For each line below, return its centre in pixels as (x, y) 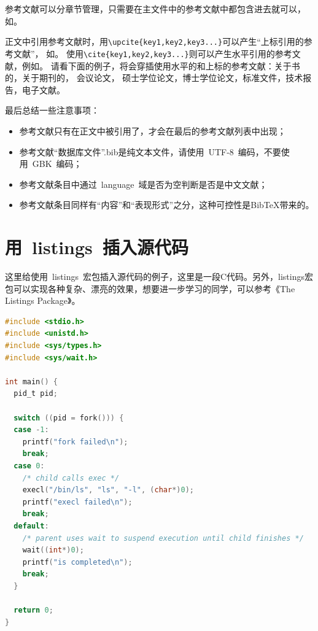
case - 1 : (31, 430)
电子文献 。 (43, 89)
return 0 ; (33, 610)
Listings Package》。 (43, 300)
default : (31, 526)
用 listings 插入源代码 (97, 247)
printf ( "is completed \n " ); (77, 562)
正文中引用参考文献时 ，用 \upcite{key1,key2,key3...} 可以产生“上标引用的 (154, 41)
